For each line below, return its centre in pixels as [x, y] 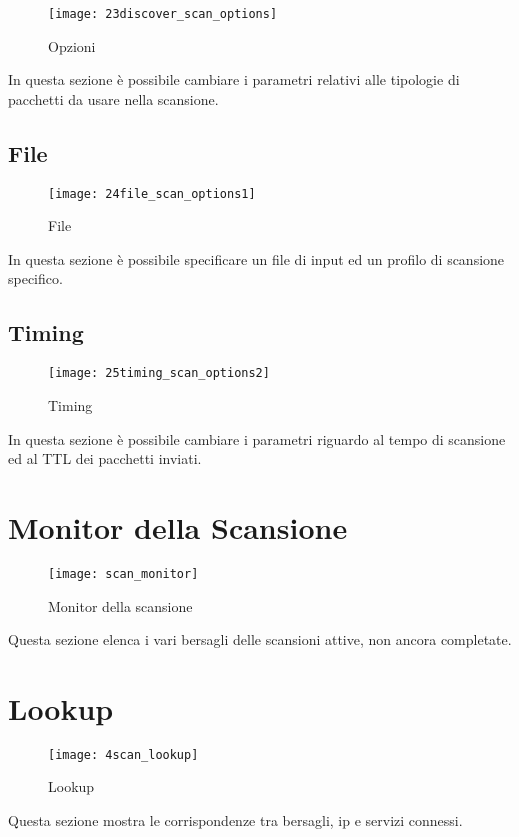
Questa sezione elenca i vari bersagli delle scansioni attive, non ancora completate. [260, 639]
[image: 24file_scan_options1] [152, 193]
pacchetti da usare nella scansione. [113, 98]
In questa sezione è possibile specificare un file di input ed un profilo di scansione [256, 258]
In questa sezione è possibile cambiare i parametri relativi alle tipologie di [234, 79]
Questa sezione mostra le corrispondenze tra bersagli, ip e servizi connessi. [235, 820]
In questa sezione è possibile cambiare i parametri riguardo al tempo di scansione [257, 438]
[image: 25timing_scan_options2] [159, 373]
